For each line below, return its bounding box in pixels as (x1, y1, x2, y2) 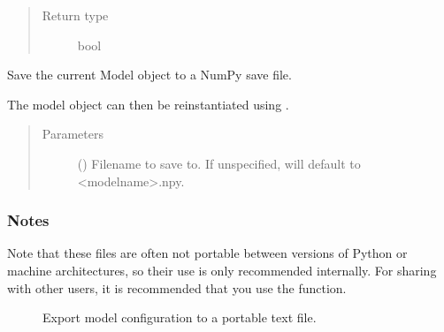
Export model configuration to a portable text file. (42, 308, 317, 327)
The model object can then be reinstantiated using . (7, 94, 289, 113)
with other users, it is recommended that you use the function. (7, 278, 347, 297)
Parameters (42, 124, 103, 143)
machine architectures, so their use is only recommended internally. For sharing (7, 260, 437, 279)
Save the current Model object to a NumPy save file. (7, 65, 292, 84)
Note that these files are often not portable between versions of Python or (7, 244, 408, 262)
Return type (42, 6, 109, 24)
